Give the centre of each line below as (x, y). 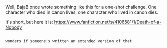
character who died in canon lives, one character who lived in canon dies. (82, 12)
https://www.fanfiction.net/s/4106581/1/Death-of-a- (108, 22)
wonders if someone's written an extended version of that (69, 41)
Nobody (14, 27)
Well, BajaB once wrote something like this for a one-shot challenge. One (81, 7)
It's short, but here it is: (29, 22)
